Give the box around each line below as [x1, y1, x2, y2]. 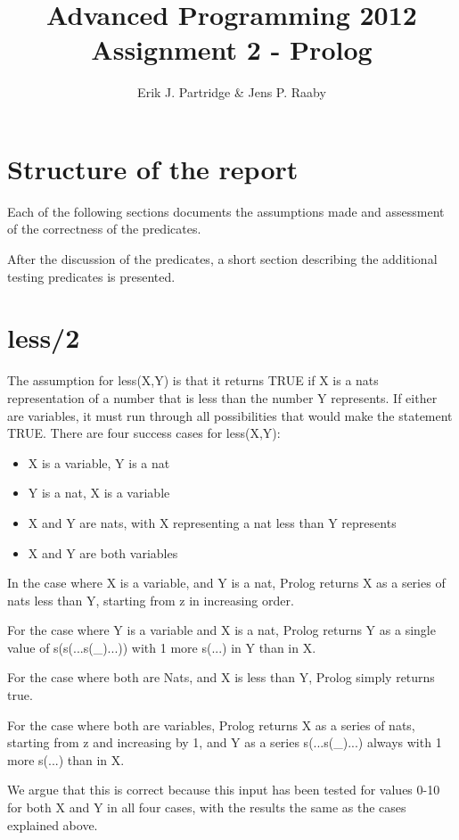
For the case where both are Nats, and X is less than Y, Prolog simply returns [7, 668, 435, 687]
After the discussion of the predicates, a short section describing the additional [7, 250, 438, 268]
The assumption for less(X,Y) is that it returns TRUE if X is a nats [7, 371, 379, 390]
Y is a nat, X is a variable [28, 483, 170, 502]
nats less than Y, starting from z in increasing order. [7, 590, 294, 609]
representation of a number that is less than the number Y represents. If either [7, 388, 438, 407]
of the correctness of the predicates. [7, 219, 201, 238]
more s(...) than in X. [7, 750, 125, 769]
